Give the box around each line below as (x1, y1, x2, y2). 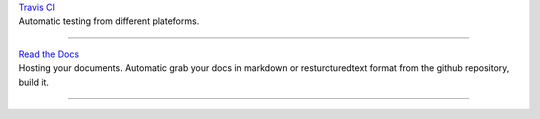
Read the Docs (18, 48, 80, 60)
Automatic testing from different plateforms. (18, 15, 200, 27)
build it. (18, 76, 50, 88)
